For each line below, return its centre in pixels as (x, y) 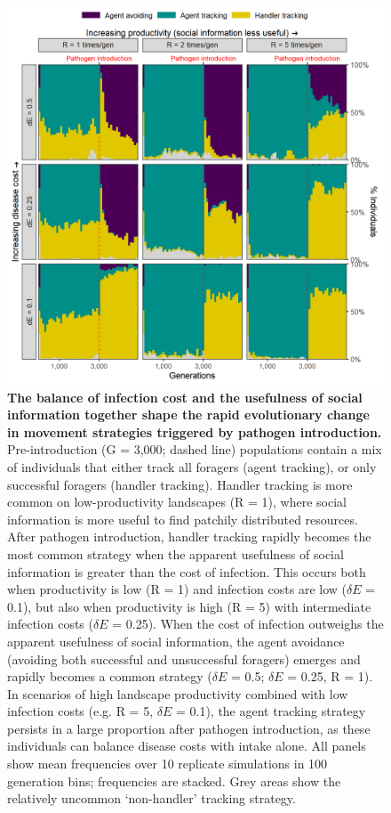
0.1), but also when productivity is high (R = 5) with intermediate (189, 606)
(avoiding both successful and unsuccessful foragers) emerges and (184, 659)
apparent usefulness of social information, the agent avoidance (176, 641)
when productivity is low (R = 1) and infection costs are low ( (177, 589)
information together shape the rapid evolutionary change (188, 415)
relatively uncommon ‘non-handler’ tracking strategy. (152, 798)
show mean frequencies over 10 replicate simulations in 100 (168, 764)
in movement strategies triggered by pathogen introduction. (195, 431)
